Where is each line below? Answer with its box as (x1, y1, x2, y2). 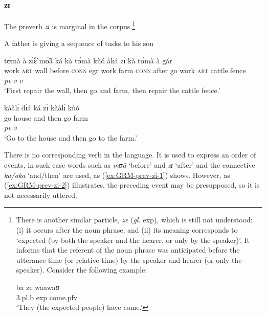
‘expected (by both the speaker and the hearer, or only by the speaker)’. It (16, 234, 250, 245)
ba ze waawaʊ (16, 281, 60, 292)
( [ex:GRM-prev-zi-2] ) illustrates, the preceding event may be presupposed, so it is (4, 179, 260, 190)
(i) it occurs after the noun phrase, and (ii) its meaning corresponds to (16, 224, 238, 235)
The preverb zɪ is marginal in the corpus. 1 (4, 19, 136, 31)
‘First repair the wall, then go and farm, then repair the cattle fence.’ (4, 85, 220, 96)
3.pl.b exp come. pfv (16, 291, 78, 302)
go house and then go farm (4, 112, 88, 123)
